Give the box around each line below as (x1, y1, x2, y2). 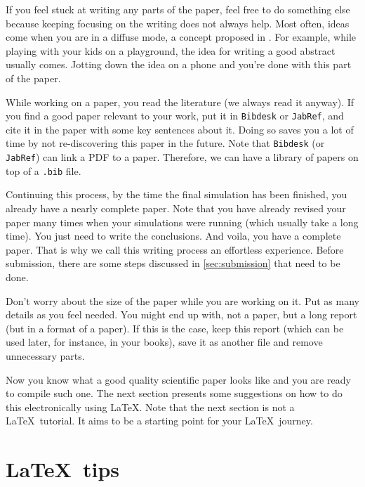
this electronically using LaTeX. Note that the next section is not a (6, 399, 295, 414)
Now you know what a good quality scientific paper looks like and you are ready (6, 372, 351, 387)
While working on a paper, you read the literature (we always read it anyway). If (6, 94, 354, 109)
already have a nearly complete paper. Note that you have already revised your (6, 200, 346, 215)
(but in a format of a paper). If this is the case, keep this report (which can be (6, 320, 344, 335)
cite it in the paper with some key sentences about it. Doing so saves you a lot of (6, 122, 354, 136)
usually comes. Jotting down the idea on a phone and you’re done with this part (6, 57, 352, 72)
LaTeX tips (6, 455, 119, 483)
